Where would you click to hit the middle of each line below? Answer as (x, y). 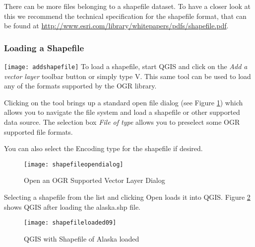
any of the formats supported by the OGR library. (80, 86)
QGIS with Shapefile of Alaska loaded (82, 238)
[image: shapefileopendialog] (74, 164)
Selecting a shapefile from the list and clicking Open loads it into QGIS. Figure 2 (127, 197)
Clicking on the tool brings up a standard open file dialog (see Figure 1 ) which (124, 102)
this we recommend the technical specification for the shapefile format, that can (125, 16)
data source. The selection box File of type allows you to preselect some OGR (122, 122)
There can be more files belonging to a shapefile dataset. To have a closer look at (127, 6)
